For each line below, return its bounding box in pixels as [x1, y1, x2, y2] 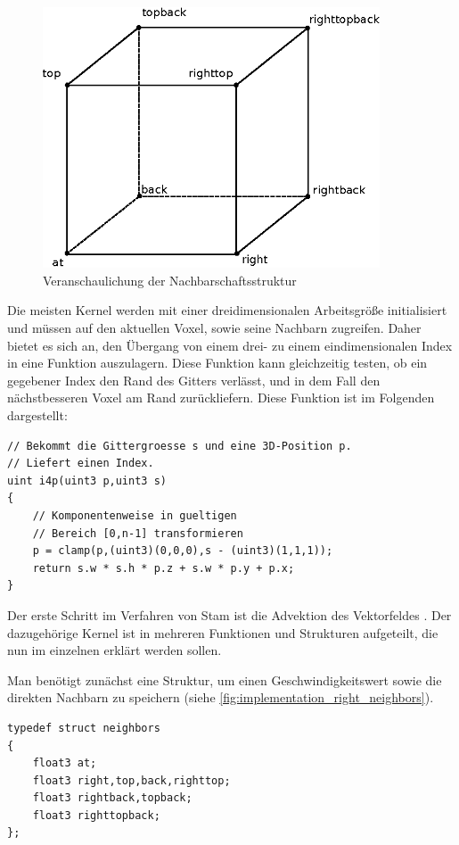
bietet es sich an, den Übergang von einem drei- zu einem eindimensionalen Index [7, 336, 453, 354]
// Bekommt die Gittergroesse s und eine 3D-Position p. [7, 439, 352, 452]
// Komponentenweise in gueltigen [32, 509, 237, 522]
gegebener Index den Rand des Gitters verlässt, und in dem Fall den [7, 370, 381, 389]
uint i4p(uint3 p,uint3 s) [7, 474, 167, 487]
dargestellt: [7, 406, 68, 425]
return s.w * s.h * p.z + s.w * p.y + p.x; [32, 561, 295, 575]
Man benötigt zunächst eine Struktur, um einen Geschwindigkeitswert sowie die [7, 670, 442, 689]
